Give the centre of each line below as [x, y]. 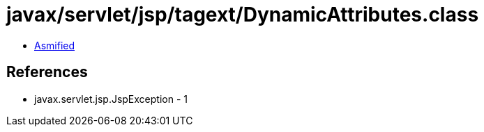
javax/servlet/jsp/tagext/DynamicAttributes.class [243, 15]
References [47, 72]
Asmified [55, 45]
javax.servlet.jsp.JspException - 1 [111, 99]
